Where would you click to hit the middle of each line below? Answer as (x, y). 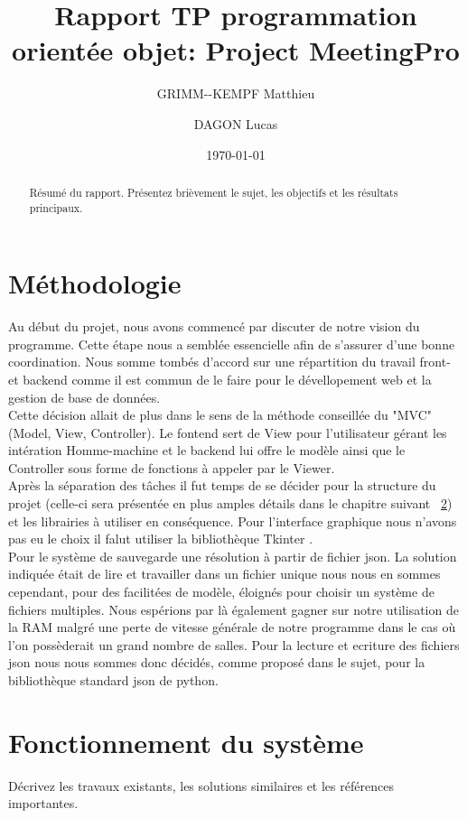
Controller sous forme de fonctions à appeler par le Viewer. (172, 467)
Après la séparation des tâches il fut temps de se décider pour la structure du (222, 485)
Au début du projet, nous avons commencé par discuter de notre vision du (214, 326)
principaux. (56, 207)
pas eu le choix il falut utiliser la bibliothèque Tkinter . (161, 539)
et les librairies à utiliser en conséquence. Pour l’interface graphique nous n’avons (233, 521)
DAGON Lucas (236, 123)
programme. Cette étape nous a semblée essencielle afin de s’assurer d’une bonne (232, 344)
